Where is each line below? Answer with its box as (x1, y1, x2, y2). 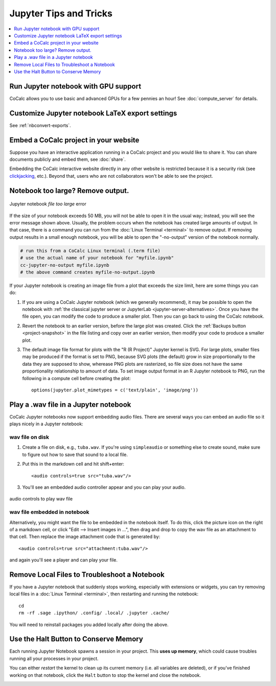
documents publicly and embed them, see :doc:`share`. (9, 156, 126, 162)
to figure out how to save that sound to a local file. (22, 451, 128, 458)
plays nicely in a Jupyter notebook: (9, 421, 84, 427)
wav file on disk (9, 433, 50, 441)
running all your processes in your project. (9, 655, 99, 661)
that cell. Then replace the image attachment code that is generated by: (9, 533, 160, 540)
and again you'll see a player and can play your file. (9, 557, 118, 563)
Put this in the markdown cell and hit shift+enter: (22, 461, 125, 467)
